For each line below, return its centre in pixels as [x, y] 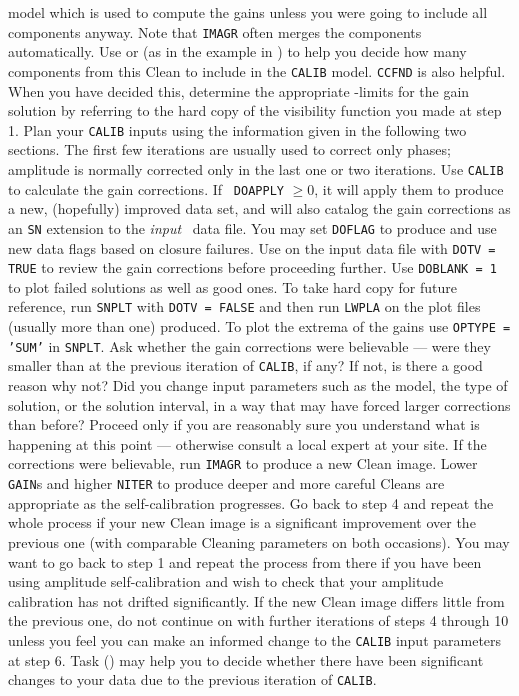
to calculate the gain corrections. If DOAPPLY [146, 188]
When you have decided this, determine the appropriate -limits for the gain [239, 90]
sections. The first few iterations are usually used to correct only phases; [229, 149]
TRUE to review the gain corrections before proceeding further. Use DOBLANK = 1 [252, 267]
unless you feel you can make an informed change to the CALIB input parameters [255, 639]
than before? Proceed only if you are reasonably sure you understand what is [244, 424]
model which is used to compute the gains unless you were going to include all [248, 12]
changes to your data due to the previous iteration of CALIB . [192, 679]
